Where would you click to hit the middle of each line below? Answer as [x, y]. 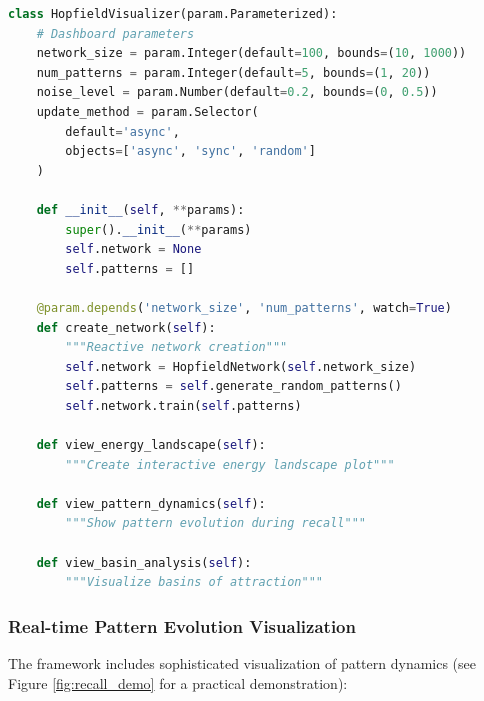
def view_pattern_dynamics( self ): [151, 503]
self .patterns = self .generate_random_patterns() [233, 386]
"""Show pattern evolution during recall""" [215, 523]
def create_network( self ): [126, 327]
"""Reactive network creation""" [176, 347]
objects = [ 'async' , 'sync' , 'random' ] [190, 151]
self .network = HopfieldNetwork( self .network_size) [241, 366]
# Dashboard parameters [115, 33]
